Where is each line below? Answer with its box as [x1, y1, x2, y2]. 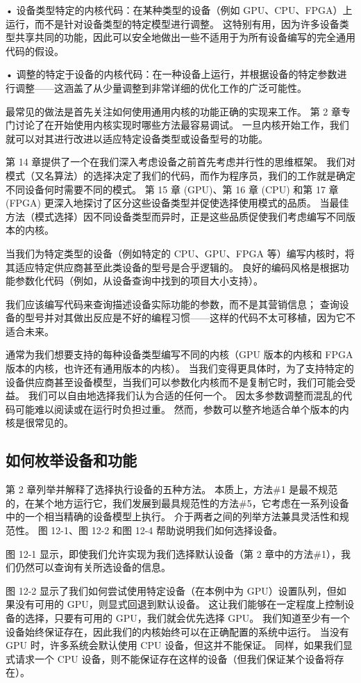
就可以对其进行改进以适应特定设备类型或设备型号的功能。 [6, 131, 268, 145]
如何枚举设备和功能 [6, 449, 137, 471]
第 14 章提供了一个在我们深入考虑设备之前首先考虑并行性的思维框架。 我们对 [6, 154, 355, 169]
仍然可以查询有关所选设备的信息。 [15, 560, 171, 574]
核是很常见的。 [6, 415, 74, 430]
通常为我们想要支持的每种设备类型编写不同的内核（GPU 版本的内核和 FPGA [6, 347, 353, 362]
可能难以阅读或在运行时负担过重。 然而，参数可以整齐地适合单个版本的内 [15, 401, 349, 416]
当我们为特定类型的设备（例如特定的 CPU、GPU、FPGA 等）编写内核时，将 [6, 246, 355, 260]
